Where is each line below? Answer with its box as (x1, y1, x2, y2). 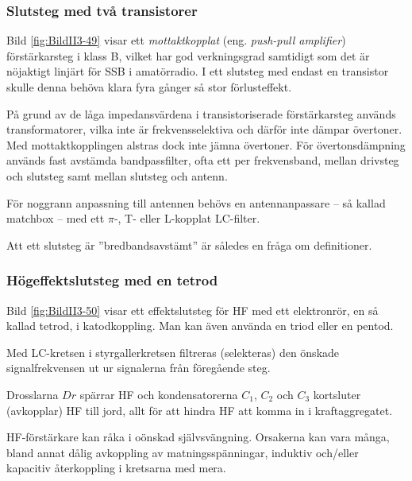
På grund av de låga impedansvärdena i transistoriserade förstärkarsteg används (6, 105, 396, 122)
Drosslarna (6, 386, 59, 402)
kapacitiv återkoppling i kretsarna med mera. (6, 460, 226, 476)
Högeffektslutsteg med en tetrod (6, 270, 218, 290)
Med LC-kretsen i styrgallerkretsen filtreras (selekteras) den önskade (6, 343, 340, 360)
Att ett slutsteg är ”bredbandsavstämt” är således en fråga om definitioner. (6, 236, 372, 253)
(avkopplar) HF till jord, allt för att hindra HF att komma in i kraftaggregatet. (6, 401, 393, 418)
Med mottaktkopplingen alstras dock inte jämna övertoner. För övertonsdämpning (6, 136, 406, 153)
